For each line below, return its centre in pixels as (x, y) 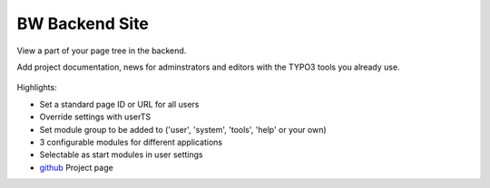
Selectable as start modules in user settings (121, 155)
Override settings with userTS (95, 117)
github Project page (76, 167)
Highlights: (37, 88)
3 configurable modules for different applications (131, 142)
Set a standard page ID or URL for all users (119, 104)
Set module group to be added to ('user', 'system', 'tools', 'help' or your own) (183, 129)
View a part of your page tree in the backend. (102, 51)
